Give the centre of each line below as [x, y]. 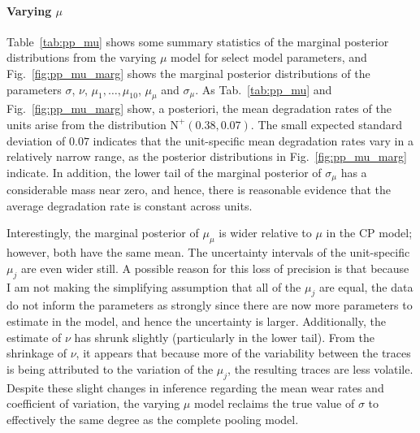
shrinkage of [37, 353]
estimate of [34, 337]
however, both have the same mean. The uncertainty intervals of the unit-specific [208, 252]
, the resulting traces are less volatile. [320, 368]
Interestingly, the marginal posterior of [103, 233]
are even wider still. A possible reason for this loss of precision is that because [215, 268]
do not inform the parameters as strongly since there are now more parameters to [210, 305]
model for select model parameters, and [269, 57]
